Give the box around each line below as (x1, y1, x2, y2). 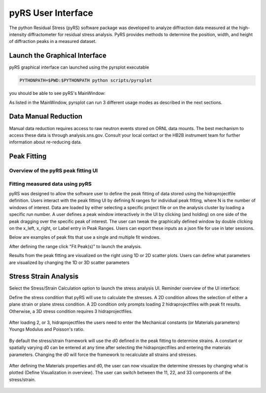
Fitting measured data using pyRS (9, 180, 92, 187)
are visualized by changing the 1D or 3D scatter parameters (9, 260, 130, 265)
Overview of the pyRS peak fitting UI (9, 167, 98, 174)
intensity (9, 31, 27, 37)
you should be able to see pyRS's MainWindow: (9, 90, 106, 96)
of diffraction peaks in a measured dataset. (9, 39, 97, 44)
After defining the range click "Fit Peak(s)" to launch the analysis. (9, 243, 142, 249)
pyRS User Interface (9, 7, 94, 18)
